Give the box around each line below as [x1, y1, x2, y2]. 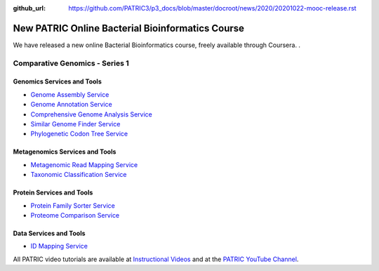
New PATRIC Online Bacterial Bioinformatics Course [13, 22, 245, 34]
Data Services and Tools [13, 229, 86, 237]
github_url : [13, 4, 46, 12]
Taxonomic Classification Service [30, 171, 127, 179]
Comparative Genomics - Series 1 [13, 58, 129, 68]
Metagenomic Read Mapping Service [30, 160, 138, 168]
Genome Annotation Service [30, 100, 112, 109]
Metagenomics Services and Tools [13, 147, 117, 156]
